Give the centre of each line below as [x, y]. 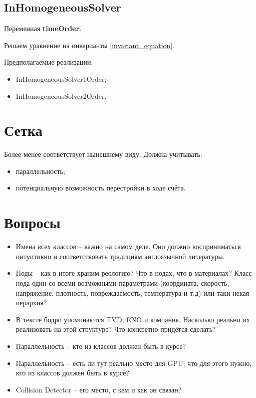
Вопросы [32, 222]
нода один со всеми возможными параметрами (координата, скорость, [122, 282]
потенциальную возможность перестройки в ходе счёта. [101, 188]
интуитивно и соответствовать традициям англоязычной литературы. [120, 256]
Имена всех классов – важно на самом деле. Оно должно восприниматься [128, 246]
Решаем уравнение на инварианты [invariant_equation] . [89, 45]
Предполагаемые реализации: [49, 62]
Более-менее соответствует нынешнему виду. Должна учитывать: [103, 154]
